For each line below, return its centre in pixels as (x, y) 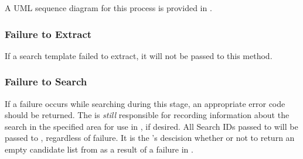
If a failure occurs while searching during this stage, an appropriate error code (145, 103)
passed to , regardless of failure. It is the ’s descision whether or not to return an (150, 138)
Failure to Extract (48, 34)
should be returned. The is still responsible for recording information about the (147, 115)
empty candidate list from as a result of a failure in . (99, 149)
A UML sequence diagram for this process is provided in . (108, 8)
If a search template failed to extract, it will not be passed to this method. (139, 55)
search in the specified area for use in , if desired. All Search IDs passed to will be (151, 126)
